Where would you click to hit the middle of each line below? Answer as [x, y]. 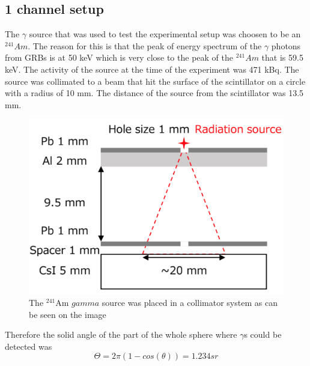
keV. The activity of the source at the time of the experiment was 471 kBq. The [152, 69]
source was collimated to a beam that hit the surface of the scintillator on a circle [155, 81]
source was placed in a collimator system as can [190, 303]
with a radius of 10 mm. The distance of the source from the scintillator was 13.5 [154, 93]
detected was [29, 346]
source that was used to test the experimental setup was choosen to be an [165, 34]
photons [286, 45]
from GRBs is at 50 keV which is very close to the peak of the [119, 57]
